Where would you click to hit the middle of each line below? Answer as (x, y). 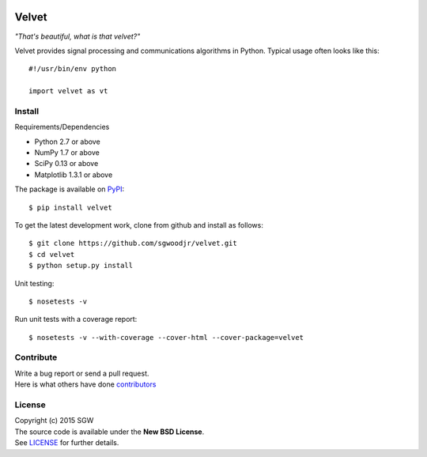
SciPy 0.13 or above (66, 164)
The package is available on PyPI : (70, 189)
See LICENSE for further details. (67, 443)
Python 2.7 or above (67, 142)
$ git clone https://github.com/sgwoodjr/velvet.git (133, 244)
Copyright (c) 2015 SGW (54, 421)
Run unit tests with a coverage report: (76, 319)
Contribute (36, 357)
